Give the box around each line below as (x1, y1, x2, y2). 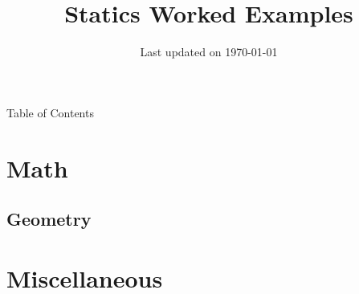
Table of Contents (6, 104, 94, 120)
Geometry (6, 206, 92, 231)
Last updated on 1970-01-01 (140, 43, 278, 60)
